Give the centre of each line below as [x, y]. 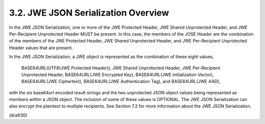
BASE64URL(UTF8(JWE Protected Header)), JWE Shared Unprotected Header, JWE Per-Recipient [121, 68]
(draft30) [18, 115]
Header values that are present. [41, 48]
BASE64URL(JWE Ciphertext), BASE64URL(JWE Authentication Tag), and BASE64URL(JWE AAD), [121, 82]
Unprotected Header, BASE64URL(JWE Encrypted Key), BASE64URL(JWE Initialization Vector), [118, 74]
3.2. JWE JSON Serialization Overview [89, 13]
